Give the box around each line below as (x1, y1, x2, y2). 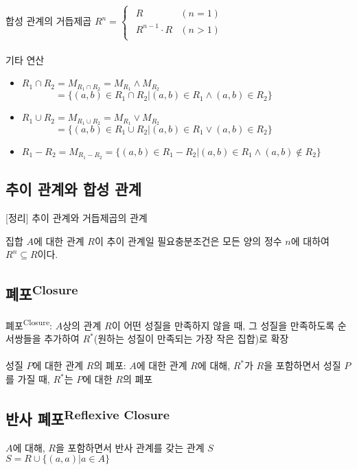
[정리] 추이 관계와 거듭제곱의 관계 (5, 211, 148, 225)
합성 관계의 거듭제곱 (5, 14, 92, 28)
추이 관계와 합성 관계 (5, 178, 142, 200)
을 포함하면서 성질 (264, 358, 341, 373)
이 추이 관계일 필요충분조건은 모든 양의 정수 (94, 233, 282, 248)
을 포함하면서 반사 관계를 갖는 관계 (56, 440, 205, 454)
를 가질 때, (5, 372, 50, 386)
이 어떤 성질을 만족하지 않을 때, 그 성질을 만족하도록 (111, 318, 335, 332)
